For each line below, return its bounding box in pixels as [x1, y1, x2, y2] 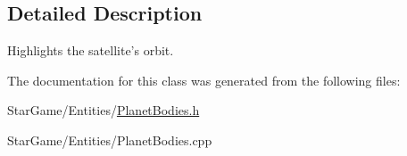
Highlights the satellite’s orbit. [7, 41, 174, 60]
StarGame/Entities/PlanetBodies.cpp [7, 130, 212, 149]
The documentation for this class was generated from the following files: [7, 70, 401, 89]
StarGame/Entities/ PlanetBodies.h [7, 101, 200, 119]
